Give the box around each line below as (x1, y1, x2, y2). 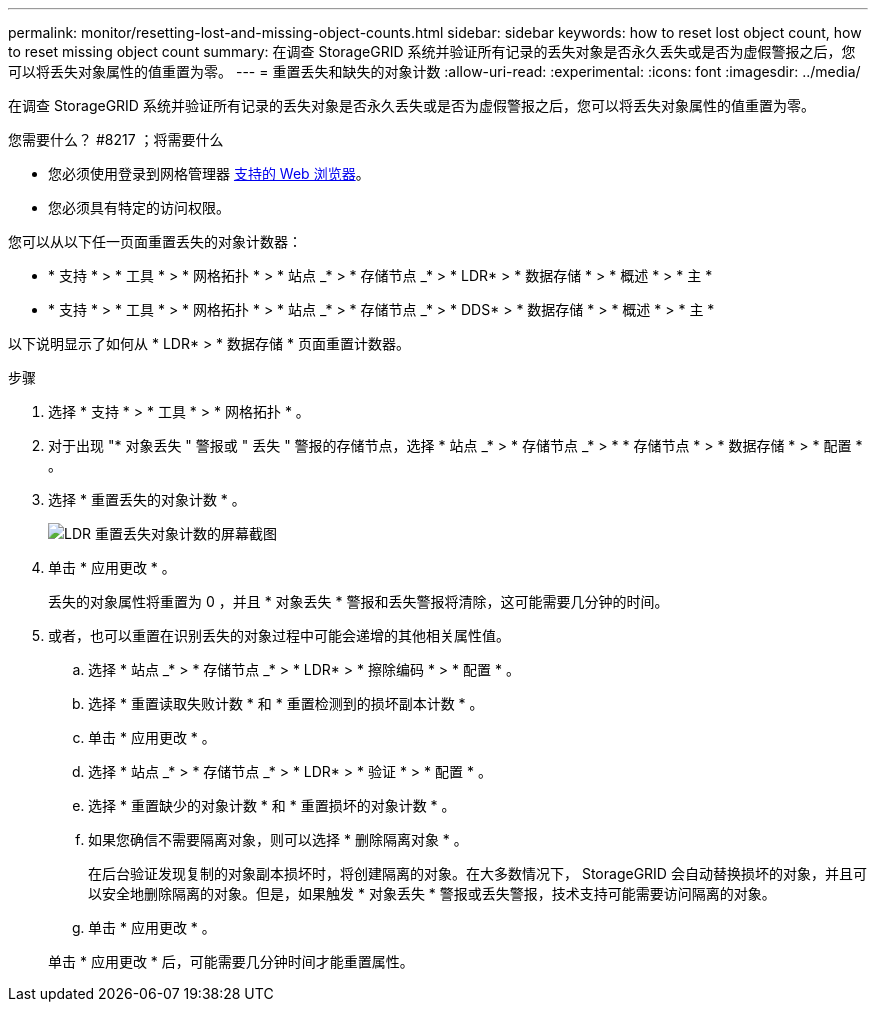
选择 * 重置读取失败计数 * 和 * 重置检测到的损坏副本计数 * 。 (88, 695, 484, 712)
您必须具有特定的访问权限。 (48, 199, 230, 216)
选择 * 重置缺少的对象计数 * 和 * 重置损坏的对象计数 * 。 (88, 797, 456, 814)
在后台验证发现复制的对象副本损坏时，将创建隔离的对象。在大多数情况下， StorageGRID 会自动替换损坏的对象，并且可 (88, 865, 867, 882)
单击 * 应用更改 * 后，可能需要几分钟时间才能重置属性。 (48, 953, 414, 970)
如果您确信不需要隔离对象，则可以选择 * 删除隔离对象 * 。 (88, 831, 468, 848)
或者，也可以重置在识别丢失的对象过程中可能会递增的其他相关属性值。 (48, 627, 510, 644)
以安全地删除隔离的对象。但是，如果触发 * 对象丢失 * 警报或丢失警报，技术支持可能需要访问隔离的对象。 (88, 885, 776, 902)
